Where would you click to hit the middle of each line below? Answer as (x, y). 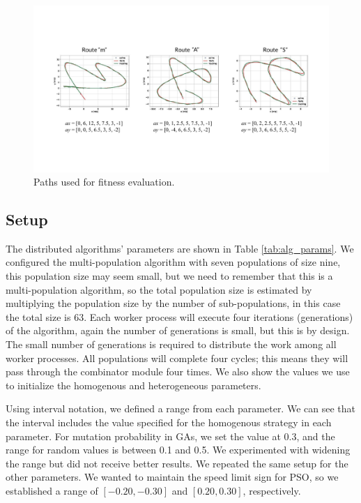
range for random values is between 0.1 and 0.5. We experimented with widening (178, 450)
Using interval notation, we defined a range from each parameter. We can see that (180, 408)
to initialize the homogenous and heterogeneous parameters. (133, 385)
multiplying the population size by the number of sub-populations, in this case (173, 303)
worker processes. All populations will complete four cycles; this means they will (177, 358)
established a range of (52, 490)
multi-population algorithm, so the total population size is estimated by (159, 289)
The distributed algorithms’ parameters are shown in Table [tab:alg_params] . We (180, 248)
